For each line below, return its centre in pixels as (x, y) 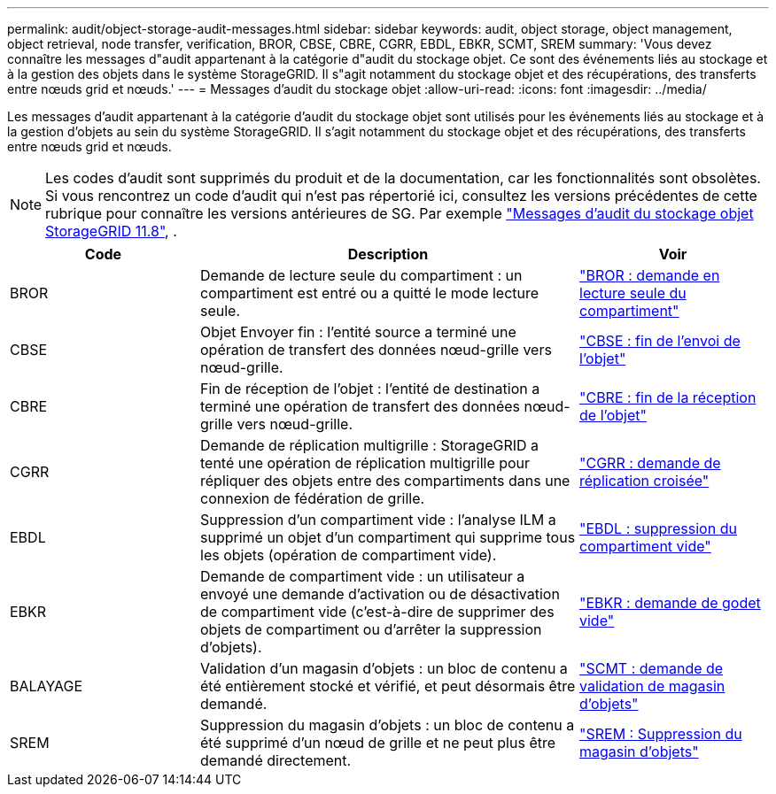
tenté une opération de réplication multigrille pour (365, 463)
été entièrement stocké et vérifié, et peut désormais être (388, 686)
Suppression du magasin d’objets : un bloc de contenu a (388, 725)
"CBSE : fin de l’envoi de (660, 341)
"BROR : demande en (650, 275)
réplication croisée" (644, 481)
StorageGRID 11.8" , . (111, 231)
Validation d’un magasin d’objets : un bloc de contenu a (384, 668)
